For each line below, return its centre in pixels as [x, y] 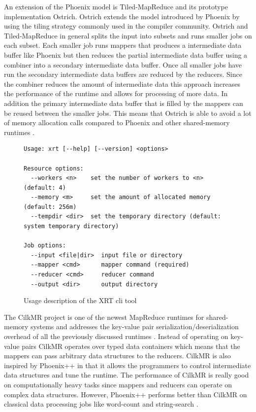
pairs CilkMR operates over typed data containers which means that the [131, 346]
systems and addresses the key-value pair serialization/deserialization [135, 326]
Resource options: [54, 168]
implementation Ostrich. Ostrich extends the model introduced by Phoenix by [122, 16]
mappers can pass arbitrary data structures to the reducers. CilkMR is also [117, 356]
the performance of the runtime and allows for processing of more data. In [116, 93]
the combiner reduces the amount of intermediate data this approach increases [122, 84]
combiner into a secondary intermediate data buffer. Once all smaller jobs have [123, 64]
